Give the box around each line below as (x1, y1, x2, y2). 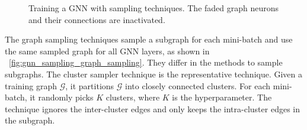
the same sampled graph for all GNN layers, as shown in (5, 44, 210, 57)
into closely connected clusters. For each (124, 79, 271, 92)
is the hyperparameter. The (172, 91, 272, 103)
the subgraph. (5, 114, 55, 126)
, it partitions (65, 79, 114, 92)
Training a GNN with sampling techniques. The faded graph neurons (28, 2, 279, 14)
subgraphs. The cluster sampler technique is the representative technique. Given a (5, 67, 303, 80)
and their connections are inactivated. (28, 13, 165, 25)
